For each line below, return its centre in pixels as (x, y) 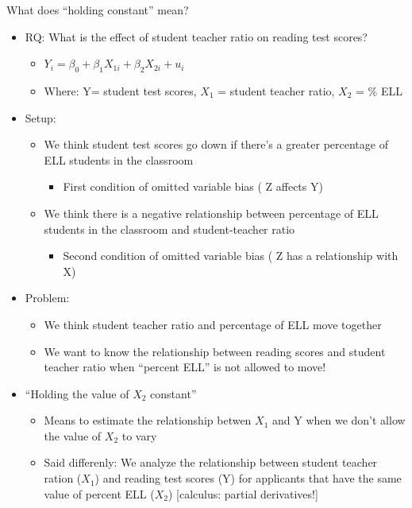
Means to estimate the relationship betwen (148, 420)
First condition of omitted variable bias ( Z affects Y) (193, 186)
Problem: (47, 298)
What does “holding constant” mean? (98, 10)
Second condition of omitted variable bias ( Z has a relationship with (231, 256)
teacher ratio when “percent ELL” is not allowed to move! (185, 367)
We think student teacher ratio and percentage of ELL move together (213, 324)
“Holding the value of (77, 393)
